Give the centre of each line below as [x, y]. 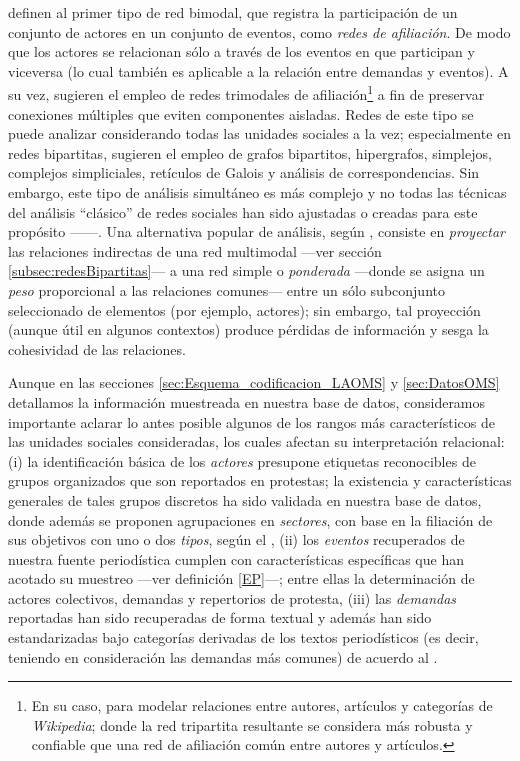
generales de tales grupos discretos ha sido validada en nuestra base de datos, [245, 499]
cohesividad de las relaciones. [97, 348]
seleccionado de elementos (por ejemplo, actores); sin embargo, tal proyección [244, 309]
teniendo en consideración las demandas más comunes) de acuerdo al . [223, 656]
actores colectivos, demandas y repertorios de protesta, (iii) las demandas [232, 597]
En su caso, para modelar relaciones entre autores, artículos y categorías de [262, 705]
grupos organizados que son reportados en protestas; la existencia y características [260, 480]
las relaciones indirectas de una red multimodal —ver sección [195, 250]
